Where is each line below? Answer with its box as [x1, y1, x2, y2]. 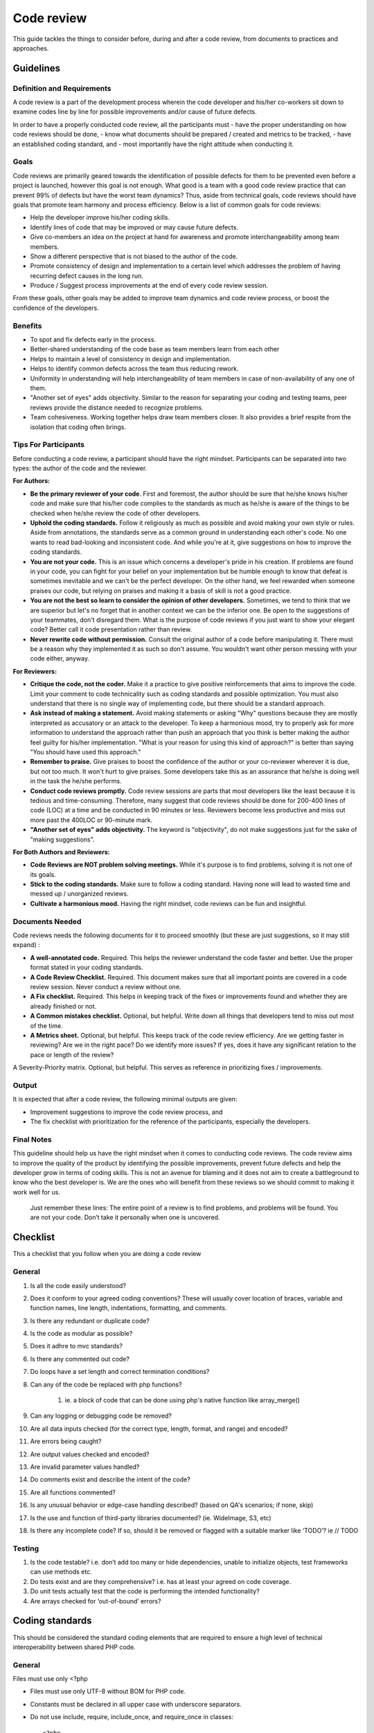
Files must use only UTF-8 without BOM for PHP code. [30, 1687, 186, 1696]
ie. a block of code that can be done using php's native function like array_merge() [64, 1396, 301, 1404]
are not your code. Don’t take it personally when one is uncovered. [30, 1213, 220, 1221]
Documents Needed [12, 916, 82, 926]
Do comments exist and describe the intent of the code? [30, 1475, 190, 1483]
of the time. [30, 1021, 63, 1029]
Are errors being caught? [30, 1437, 102, 1445]
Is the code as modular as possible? [30, 1330, 133, 1338]
